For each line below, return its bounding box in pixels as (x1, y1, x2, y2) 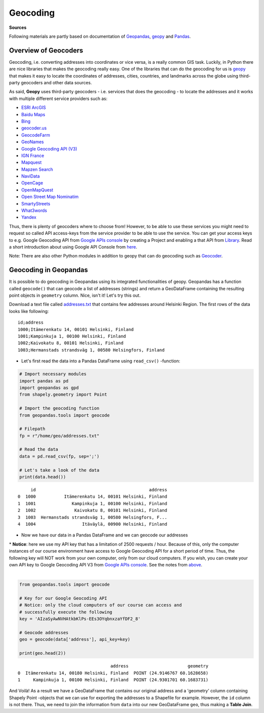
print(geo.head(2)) (19, 650, 66, 656)
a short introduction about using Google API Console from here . (9, 244, 137, 250)
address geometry (110, 663, 209, 669)
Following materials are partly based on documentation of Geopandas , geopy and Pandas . (9, 33, 191, 39)
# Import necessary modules (19, 371, 87, 377)
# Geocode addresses (19, 630, 68, 636)
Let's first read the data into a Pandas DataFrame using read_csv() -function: (21, 358, 180, 364)
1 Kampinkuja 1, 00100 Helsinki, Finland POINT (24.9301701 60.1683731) (18, 677, 209, 683)
